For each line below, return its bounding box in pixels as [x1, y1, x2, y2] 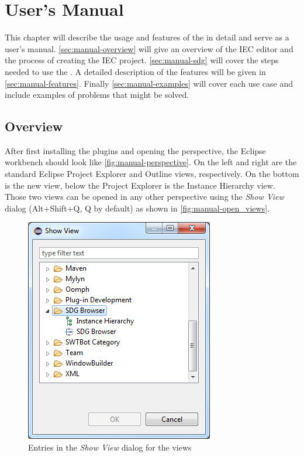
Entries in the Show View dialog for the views [28, 441, 192, 453]
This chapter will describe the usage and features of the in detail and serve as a [5, 31, 289, 43]
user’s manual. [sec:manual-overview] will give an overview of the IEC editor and [5, 42, 293, 54]
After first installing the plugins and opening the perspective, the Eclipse [5, 144, 266, 156]
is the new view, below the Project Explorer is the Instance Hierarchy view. [5, 179, 275, 191]
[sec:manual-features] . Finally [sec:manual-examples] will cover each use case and [5, 77, 293, 89]
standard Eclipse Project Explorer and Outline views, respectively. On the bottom [5, 168, 299, 180]
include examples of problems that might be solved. [5, 88, 189, 101]
